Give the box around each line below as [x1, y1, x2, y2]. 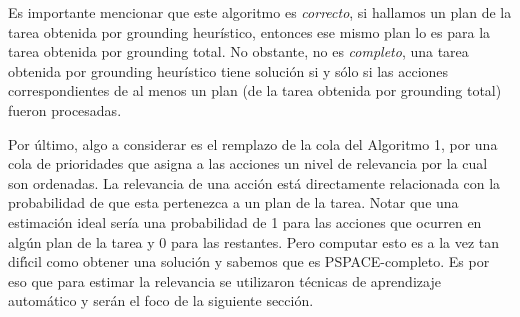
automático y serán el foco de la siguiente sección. [8, 290, 314, 311]
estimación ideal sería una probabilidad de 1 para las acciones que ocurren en [8, 211, 482, 232]
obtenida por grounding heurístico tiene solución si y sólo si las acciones [8, 60, 449, 81]
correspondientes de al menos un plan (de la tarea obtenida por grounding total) [8, 80, 502, 101]
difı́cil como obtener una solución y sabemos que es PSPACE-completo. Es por [8, 251, 490, 272]
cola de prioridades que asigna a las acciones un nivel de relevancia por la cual [8, 153, 488, 174]
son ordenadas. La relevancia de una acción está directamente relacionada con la [8, 172, 501, 193]
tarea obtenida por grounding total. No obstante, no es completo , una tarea [8, 41, 469, 62]
